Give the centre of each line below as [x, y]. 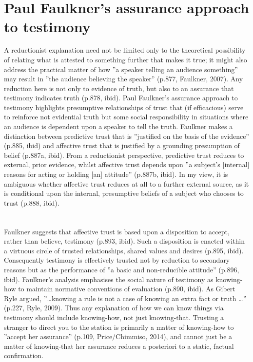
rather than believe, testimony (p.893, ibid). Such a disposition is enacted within [124, 241]
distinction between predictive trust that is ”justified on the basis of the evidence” [126, 136]
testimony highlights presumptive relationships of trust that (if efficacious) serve [124, 107]
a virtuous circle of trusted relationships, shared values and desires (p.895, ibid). [124, 250]
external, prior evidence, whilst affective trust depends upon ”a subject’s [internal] [127, 164]
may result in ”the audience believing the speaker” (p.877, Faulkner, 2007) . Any [124, 79]
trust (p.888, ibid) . [32, 202]
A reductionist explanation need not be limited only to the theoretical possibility [125, 50]
